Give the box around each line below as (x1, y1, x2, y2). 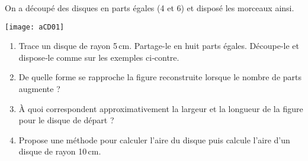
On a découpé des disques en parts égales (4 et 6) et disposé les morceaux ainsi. (5, 2, 294, 14)
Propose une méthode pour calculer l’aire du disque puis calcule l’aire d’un (18, 133, 290, 146)
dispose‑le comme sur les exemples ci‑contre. (18, 51, 179, 63)
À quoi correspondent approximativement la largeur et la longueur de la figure (18, 102, 303, 114)
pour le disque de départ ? (18, 114, 114, 126)
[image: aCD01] (5, 22, 65, 31)
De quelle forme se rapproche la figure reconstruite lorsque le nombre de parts (18, 71, 302, 83)
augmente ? (18, 83, 60, 95)
